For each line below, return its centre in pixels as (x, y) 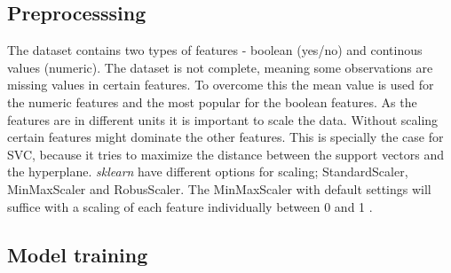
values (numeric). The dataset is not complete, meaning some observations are (220, 67)
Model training (78, 254)
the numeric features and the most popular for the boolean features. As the (212, 101)
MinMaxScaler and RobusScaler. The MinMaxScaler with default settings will (219, 188)
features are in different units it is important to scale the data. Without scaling (223, 119)
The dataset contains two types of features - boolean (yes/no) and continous (215, 50)
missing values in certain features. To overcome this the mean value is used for (221, 85)
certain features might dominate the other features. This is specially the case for (225, 137)
